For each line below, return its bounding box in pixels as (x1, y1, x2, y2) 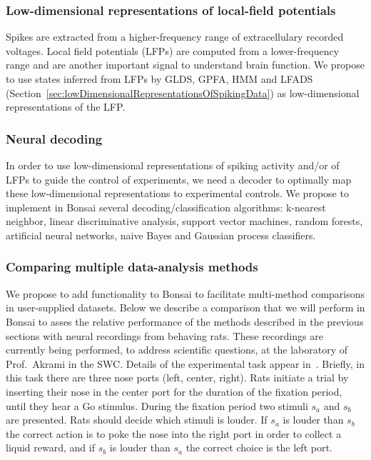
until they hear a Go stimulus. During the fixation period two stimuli (6, 398, 308, 413)
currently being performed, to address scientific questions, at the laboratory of (6, 342, 348, 357)
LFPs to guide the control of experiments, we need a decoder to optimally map (6, 171, 352, 186)
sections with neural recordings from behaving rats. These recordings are (6, 328, 323, 343)
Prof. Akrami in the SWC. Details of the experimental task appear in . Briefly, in (6, 356, 365, 371)
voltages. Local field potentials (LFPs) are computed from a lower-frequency (6, 43, 340, 58)
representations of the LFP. (6, 99, 126, 114)
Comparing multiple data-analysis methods (6, 258, 258, 276)
